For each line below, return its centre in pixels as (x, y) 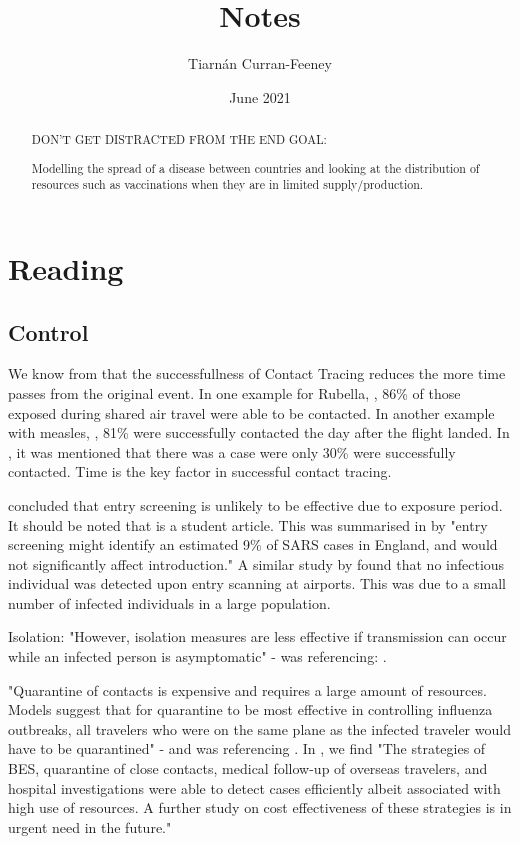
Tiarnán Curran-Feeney (260, 63)
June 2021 (260, 96)
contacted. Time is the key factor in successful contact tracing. (200, 471)
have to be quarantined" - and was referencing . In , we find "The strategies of (247, 748)
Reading (66, 267)
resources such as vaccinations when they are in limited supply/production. (227, 184)
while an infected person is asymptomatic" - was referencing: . (197, 656)
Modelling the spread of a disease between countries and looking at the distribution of (255, 167)
